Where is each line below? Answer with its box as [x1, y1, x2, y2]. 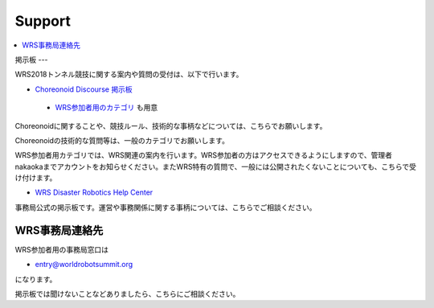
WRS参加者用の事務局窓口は [14, 244, 108, 254]
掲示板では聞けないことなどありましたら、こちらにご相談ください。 [14, 289, 240, 298]
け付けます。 [14, 173, 57, 183]
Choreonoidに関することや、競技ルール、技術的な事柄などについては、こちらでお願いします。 [14, 121, 327, 130]
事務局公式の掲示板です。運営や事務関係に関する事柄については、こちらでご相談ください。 [14, 202, 317, 212]
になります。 [14, 274, 57, 284]
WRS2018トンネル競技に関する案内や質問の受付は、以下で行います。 [14, 69, 244, 80]
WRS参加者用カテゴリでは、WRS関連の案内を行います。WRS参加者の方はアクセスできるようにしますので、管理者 [14, 150, 393, 160]
